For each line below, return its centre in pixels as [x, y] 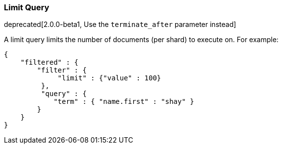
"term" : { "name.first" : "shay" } [124, 102]
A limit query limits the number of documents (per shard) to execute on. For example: [141, 40]
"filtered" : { [49, 62]
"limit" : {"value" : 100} [109, 78]
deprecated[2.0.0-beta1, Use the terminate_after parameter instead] [120, 25]
